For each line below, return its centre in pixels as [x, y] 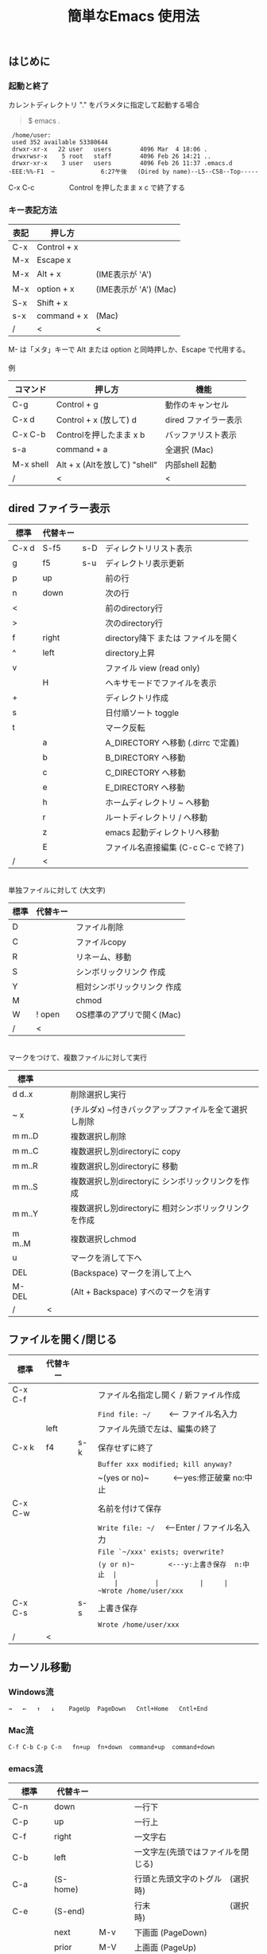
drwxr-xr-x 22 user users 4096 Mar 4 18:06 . [110, 149]
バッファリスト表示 [201, 434]
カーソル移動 [40, 1667]
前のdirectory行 [134, 608]
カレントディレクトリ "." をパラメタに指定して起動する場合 [104, 105]
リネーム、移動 [104, 957]
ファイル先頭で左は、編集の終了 [158, 1429]
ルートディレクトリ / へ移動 [157, 817]
